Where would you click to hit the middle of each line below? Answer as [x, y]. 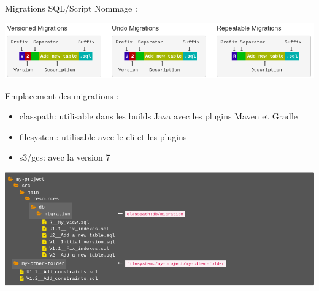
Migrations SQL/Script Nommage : [71, 8]
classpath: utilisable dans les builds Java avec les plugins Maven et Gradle [159, 116]
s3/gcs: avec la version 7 [65, 157]
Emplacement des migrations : [62, 95]
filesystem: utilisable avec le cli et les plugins [103, 136]
